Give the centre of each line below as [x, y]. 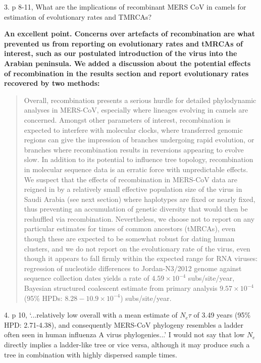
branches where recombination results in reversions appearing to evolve [134, 149]
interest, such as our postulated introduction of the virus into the [121, 53]
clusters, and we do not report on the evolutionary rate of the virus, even [137, 248]
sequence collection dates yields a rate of [87, 278]
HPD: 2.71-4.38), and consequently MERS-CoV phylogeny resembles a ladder [124, 324]
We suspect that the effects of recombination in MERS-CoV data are [131, 179]
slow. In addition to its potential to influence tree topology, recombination [139, 159]
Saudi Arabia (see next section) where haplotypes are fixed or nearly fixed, [140, 199]
